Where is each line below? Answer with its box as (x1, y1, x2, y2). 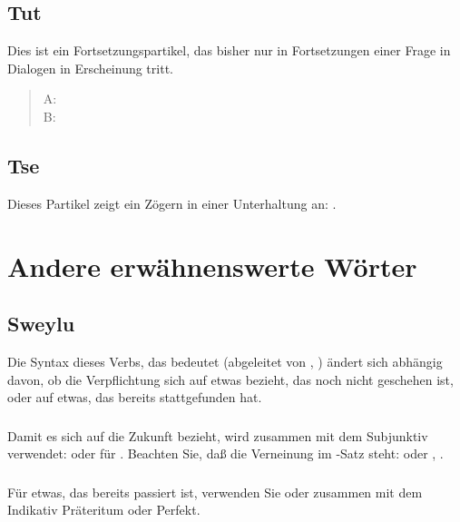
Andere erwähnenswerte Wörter (7, 247, 417, 284)
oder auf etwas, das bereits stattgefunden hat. (7, 388, 262, 407)
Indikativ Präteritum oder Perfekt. (7, 500, 201, 519)
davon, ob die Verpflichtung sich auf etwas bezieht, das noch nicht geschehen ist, (7, 369, 454, 389)
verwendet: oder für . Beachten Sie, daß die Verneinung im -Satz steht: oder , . (7, 444, 444, 463)
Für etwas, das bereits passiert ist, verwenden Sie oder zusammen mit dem (7, 482, 423, 501)
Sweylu (7, 310, 75, 338)
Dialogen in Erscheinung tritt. (7, 58, 173, 77)
